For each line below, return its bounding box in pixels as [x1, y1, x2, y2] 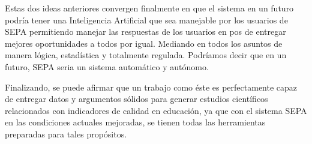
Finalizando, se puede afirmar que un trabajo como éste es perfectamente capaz [5, 80, 298, 93]
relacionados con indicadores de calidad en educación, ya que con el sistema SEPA [5, 104, 307, 116]
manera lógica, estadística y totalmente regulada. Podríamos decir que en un [5, 49, 287, 61]
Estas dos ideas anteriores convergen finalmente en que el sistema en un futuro [5, 2, 294, 14]
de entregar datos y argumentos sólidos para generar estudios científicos [5, 92, 268, 105]
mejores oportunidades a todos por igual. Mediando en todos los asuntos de [5, 37, 283, 49]
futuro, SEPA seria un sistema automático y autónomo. [5, 60, 209, 73]
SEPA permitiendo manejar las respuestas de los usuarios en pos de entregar [5, 25, 286, 38]
